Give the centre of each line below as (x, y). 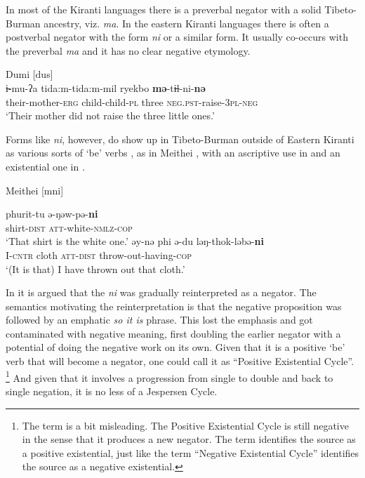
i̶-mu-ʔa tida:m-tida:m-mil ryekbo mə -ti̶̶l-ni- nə (106, 87)
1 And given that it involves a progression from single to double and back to (170, 376)
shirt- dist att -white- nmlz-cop (69, 227)
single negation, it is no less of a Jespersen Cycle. (112, 391)
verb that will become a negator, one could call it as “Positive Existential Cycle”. (180, 361)
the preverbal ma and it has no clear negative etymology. (128, 50)
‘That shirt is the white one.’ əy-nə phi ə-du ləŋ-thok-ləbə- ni (135, 241)
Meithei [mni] (35, 190)
